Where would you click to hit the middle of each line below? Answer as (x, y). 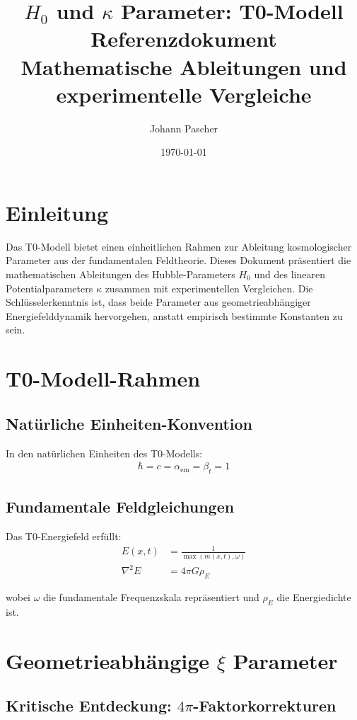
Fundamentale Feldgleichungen (120, 507)
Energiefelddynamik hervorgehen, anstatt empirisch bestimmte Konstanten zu (174, 315)
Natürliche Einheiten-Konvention (129, 423)
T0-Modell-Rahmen (103, 378)
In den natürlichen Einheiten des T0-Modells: (104, 453)
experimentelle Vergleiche (184, 94)
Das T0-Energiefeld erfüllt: (64, 536)
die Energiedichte (314, 596)
